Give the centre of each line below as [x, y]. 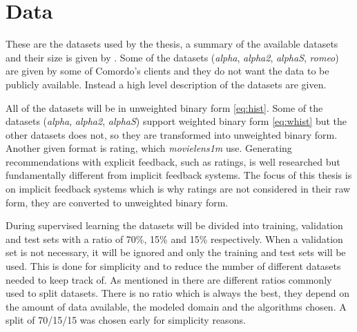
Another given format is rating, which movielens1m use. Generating [149, 148]
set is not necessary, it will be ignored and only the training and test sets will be [176, 252]
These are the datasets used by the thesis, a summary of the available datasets [172, 44]
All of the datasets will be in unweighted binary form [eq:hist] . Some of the [164, 107]
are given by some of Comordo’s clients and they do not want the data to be [167, 71]
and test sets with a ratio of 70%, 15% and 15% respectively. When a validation [174, 238]
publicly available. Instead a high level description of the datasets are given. [166, 84]
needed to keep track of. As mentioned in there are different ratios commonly [169, 279]
